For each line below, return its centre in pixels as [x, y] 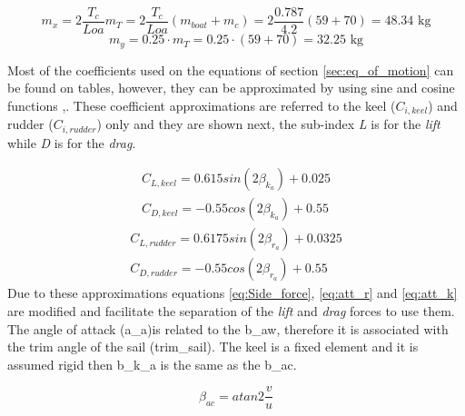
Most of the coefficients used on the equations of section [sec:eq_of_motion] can [231, 69]
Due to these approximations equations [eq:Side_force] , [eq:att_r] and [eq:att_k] [232, 293]
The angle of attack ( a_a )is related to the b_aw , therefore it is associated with [228, 328]
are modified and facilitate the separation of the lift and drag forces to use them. [231, 310]
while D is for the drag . [72, 142]
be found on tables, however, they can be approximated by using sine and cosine [231, 88]
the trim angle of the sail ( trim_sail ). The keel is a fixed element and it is [213, 347]
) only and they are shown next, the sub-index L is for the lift [268, 124]
